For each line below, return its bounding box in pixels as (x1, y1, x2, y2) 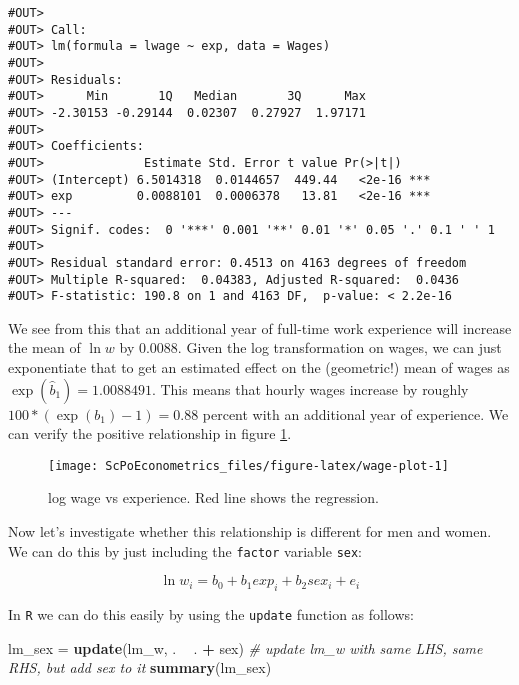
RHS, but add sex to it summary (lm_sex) (8, 657, 272, 678)
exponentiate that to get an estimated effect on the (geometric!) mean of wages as (8, 357, 510, 377)
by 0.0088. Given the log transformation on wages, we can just (119, 337, 502, 358)
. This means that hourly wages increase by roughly (151, 378, 469, 399)
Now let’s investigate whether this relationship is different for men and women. (8, 521, 492, 542)
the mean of (8, 337, 81, 358)
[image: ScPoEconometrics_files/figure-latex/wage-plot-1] (48, 458, 449, 473)
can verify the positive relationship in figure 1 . (8, 423, 292, 444)
